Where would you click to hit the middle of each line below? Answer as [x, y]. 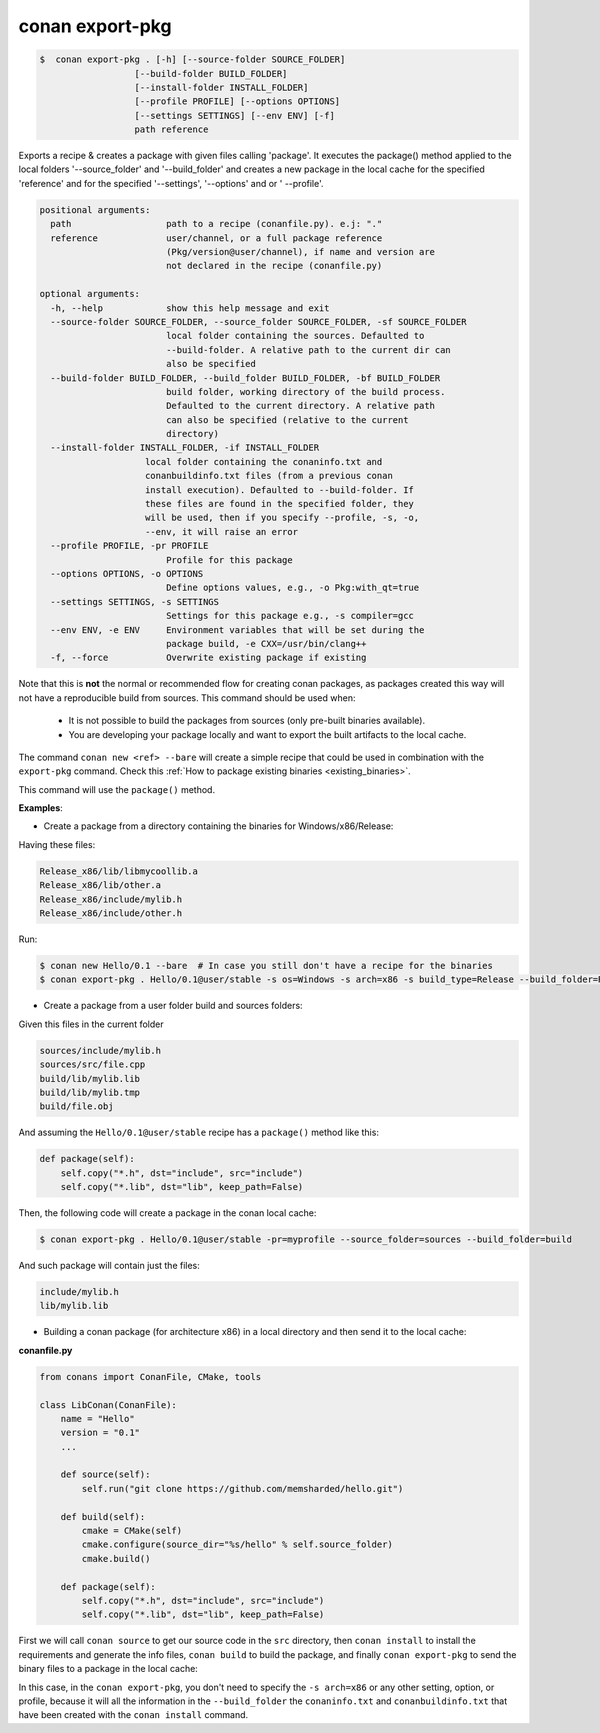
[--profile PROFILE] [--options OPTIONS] [237, 101]
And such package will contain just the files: [109, 1265]
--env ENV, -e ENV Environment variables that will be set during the [237, 629]
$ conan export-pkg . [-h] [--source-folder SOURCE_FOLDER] [192, 59]
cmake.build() [116, 1558]
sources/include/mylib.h [100, 1050]
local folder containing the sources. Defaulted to [295, 336]
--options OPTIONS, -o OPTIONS [127, 573]
